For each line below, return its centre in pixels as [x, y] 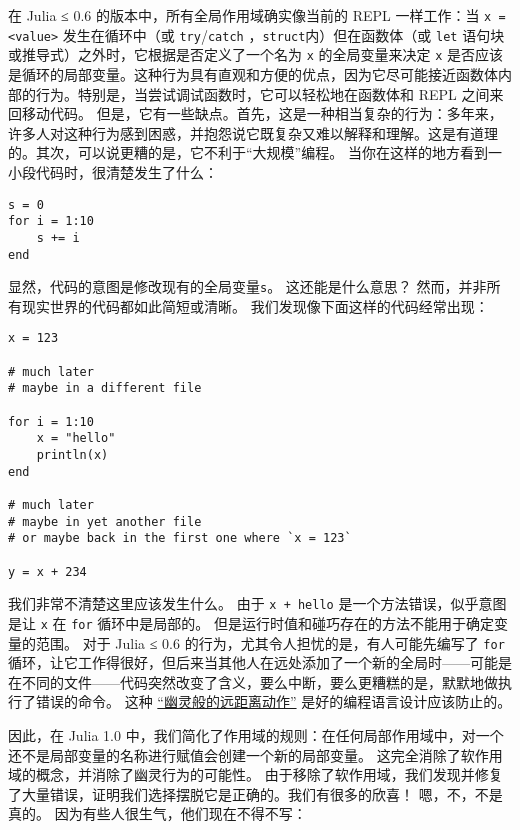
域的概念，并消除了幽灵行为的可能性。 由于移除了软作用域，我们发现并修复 [255, 774]
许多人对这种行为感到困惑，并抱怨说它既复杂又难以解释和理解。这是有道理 [253, 132]
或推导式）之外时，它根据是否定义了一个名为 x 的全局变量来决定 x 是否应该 [256, 54]
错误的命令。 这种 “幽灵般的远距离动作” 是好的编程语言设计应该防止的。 [273, 701]
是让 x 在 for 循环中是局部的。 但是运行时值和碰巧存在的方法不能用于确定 [251, 622]
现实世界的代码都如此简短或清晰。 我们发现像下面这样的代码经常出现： [255, 305]
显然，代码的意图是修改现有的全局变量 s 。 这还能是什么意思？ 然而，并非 [247, 286]
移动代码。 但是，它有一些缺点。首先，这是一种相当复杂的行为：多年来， [262, 113]
